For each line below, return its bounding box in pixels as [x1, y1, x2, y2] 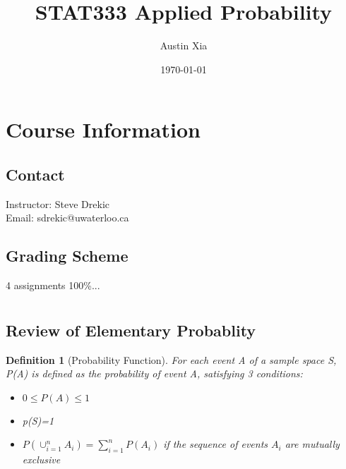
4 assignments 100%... [6, 278, 100, 293]
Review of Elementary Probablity [6, 319, 256, 341]
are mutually [285, 437, 340, 451]
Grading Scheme [6, 245, 129, 267]
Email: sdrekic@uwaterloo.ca [6, 210, 129, 225]
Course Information [6, 115, 201, 144]
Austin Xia [160, 38, 208, 53]
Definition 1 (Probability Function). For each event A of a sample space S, [6, 352, 337, 367]
